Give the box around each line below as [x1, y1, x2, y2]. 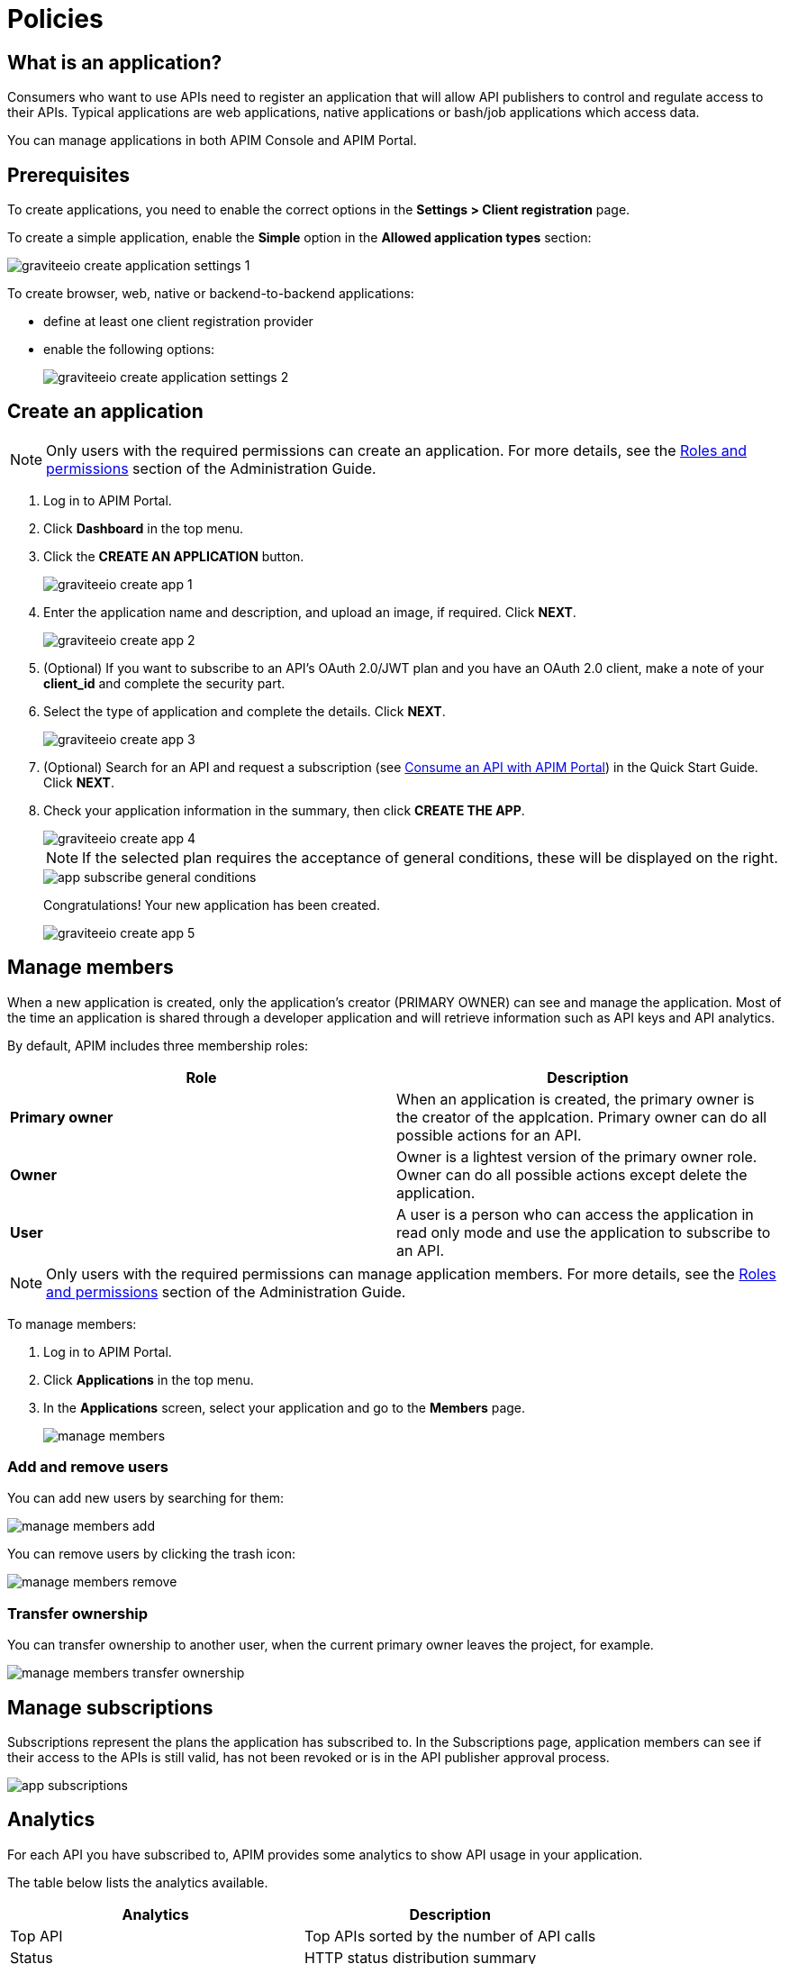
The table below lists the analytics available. [7, 1874, 268, 1890]
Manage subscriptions [7, 1696, 213, 1719]
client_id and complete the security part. [43, 675, 286, 691]
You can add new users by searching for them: [7, 1490, 285, 1506]
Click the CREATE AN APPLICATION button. [43, 548, 304, 564]
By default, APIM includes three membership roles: [7, 1037, 309, 1053]
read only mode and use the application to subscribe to [396, 1223, 771, 1241]
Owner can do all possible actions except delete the [396, 1165, 748, 1184]
